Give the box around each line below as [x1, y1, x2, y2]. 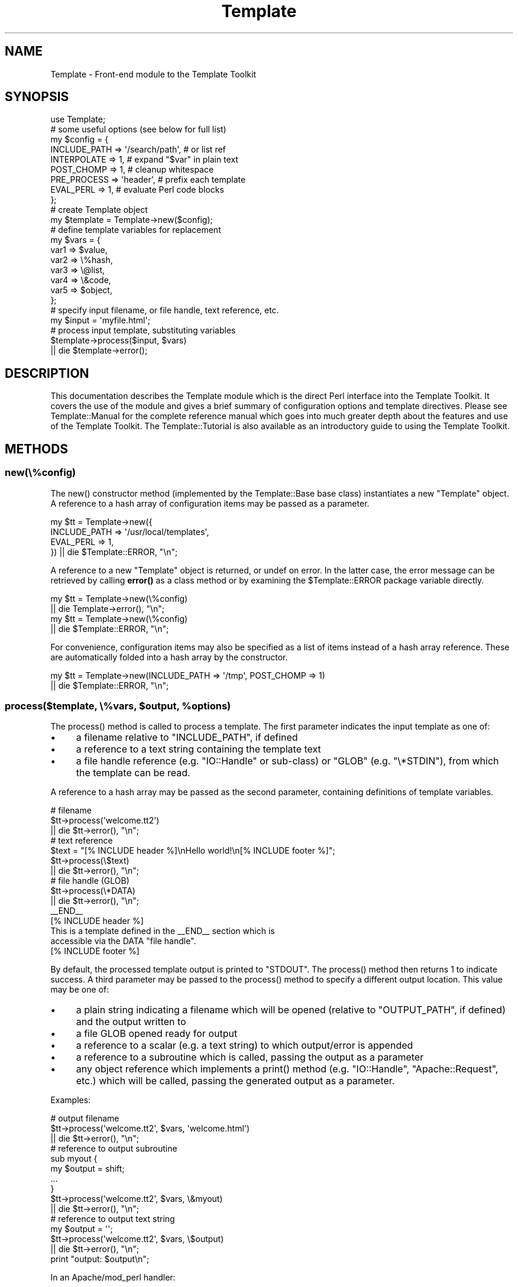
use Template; [50, 114, 106, 125]
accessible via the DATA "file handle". [50, 936, 196, 946]
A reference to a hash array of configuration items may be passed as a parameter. [50, 498, 370, 508]
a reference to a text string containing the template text [76, 743, 321, 756]
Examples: [50, 1095, 91, 1106]
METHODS [5, 441, 69, 456]
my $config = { [50, 134, 109, 145]
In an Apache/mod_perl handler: [50, 1272, 176, 1283]
